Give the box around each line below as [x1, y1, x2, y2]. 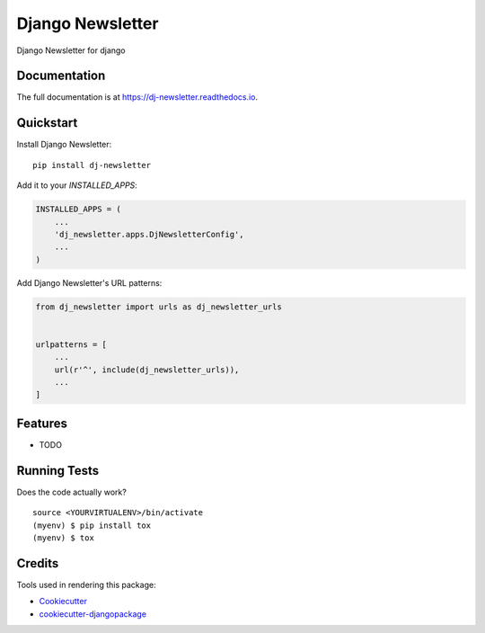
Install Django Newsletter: [16, 139, 112, 150]
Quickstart [16, 115, 78, 130]
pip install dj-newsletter [32, 160, 152, 170]
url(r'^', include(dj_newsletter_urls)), [54, 364, 240, 375]
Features [16, 415, 67, 431]
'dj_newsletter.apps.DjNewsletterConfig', [54, 229, 244, 239]
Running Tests [16, 463, 99, 478]
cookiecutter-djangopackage [39, 608, 147, 620]
